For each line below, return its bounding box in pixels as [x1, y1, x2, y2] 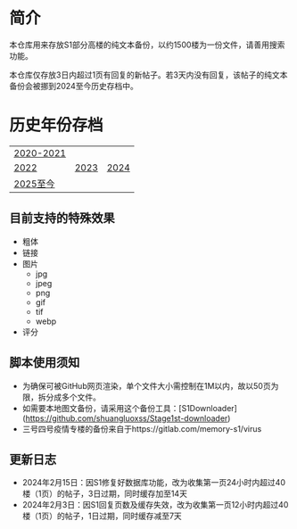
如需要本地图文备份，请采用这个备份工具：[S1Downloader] [21, 402, 238, 413]
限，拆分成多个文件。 [21, 392, 101, 402]
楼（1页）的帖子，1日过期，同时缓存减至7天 [21, 510, 183, 522]
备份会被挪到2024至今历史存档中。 [9, 80, 138, 91]
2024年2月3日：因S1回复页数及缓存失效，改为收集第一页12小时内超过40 [21, 500, 289, 510]
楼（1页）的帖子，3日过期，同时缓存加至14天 [21, 488, 187, 500]
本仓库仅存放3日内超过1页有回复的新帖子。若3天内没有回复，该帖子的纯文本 [9, 69, 288, 80]
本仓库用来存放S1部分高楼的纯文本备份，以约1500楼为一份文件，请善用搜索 [9, 39, 285, 50]
